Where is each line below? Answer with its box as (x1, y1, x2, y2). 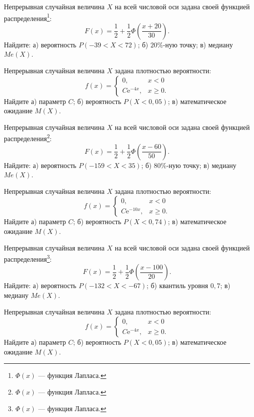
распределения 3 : (4, 252, 52, 264)
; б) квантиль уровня (147, 280, 208, 291)
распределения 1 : (4, 11, 52, 23)
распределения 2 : (4, 132, 52, 144)
